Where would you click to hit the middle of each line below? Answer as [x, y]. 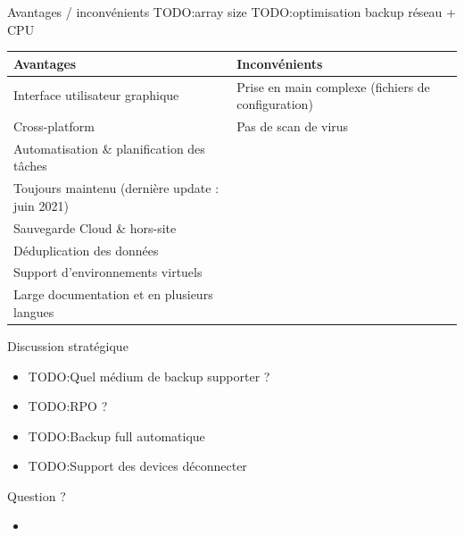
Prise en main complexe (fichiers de [333, 86]
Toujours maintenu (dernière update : [116, 188]
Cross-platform [54, 126]
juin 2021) [41, 205]
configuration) [275, 104]
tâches [30, 166]
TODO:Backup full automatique [116, 435]
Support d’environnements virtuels [108, 272]
